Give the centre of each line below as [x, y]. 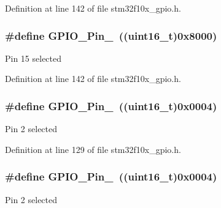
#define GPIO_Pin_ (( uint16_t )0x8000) [111, 35]
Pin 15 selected [33, 58]
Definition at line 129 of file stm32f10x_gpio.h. [93, 149]
